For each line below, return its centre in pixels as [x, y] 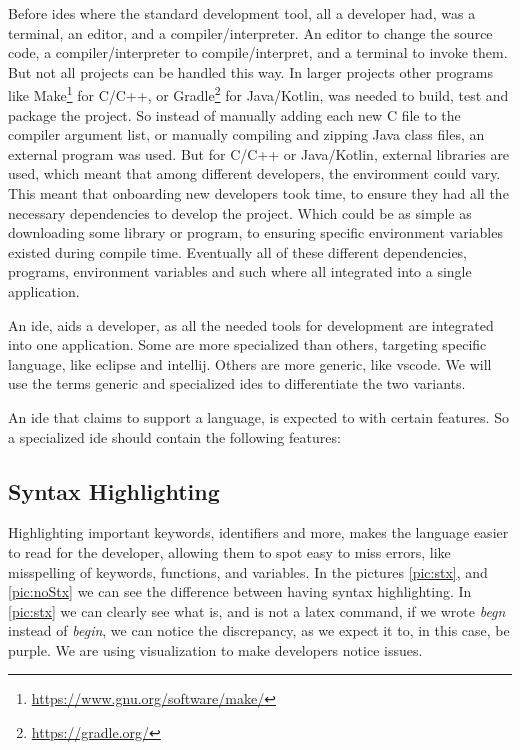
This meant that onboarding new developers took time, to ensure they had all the [258, 193]
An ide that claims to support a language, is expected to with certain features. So [258, 416]
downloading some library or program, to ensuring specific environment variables [255, 232]
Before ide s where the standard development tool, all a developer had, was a [242, 13]
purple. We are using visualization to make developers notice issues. [215, 649]
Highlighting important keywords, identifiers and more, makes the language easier [258, 532]
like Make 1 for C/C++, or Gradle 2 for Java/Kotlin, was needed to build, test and [258, 94]
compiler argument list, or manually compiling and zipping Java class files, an [246, 134]
